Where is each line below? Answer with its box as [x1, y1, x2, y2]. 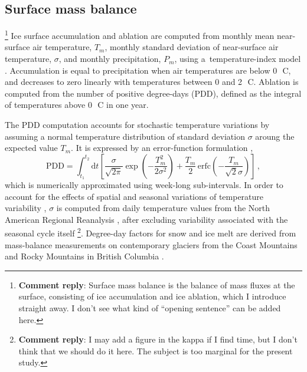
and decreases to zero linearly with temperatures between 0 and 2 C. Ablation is [5, 75, 299, 88]
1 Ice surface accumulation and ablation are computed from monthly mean [5, 28, 275, 41]
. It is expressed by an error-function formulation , [71, 141, 253, 154]
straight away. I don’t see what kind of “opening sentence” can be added [18, 302, 281, 314]
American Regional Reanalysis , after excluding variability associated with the [5, 213, 288, 225]
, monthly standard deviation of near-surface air [104, 41, 279, 53]
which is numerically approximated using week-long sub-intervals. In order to [5, 179, 283, 190]
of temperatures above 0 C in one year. [5, 98, 149, 111]
